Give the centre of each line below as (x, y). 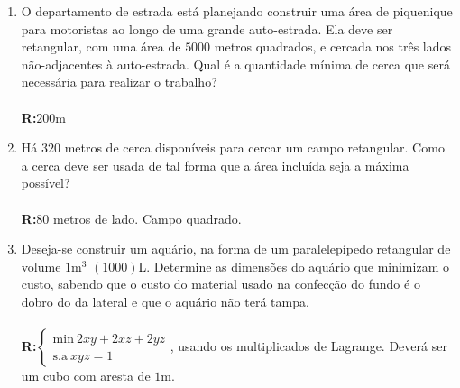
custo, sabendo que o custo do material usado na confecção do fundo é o (221, 284)
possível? (46, 183)
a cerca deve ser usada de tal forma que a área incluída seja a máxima (215, 165)
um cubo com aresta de (86, 376)
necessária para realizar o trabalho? (119, 82)
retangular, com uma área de (101, 46)
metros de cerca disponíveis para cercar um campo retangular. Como (254, 148)
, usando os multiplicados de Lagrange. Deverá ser (308, 346)
